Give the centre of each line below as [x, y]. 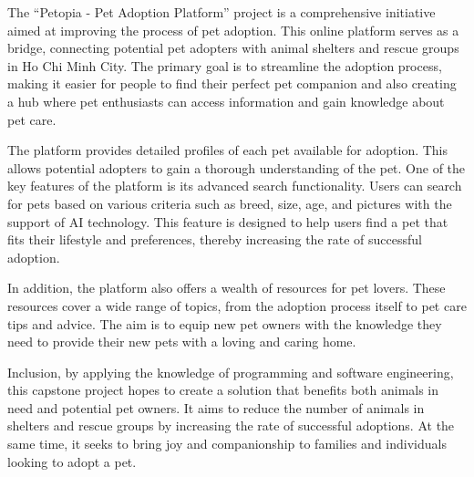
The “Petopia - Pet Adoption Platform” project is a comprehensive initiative [222, 12]
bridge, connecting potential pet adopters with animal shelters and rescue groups [233, 48]
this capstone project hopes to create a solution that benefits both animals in [223, 390]
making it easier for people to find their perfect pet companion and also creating [232, 83]
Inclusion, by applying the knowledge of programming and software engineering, [231, 372]
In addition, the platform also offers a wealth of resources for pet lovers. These [227, 288]
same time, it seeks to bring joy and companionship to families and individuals [227, 444]
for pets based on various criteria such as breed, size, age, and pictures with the [230, 203]
